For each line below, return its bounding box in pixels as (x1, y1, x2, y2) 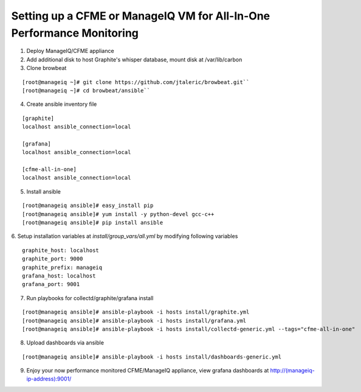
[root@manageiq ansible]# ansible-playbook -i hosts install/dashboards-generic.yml (22, 353, 282, 360)
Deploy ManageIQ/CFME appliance (26, 47, 115, 55)
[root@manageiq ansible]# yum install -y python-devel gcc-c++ (22, 211, 215, 217)
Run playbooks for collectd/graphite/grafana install (26, 294, 154, 301)
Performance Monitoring (11, 26, 139, 40)
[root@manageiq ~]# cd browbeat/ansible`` (22, 87, 151, 94)
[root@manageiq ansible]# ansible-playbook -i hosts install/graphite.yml (22, 309, 250, 316)
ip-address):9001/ (26, 375, 72, 383)
